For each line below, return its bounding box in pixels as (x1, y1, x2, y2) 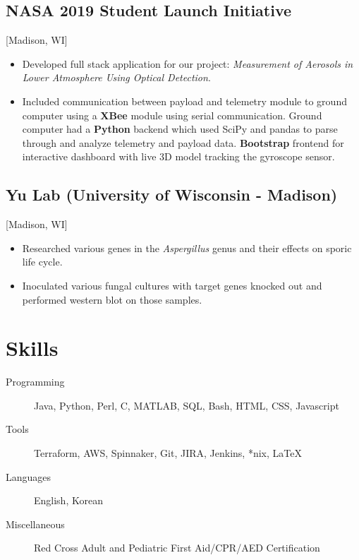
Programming (6, 374, 65, 389)
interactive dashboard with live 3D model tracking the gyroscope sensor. (22, 149, 335, 164)
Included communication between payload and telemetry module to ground (22, 93, 347, 108)
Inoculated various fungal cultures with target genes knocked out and (22, 278, 322, 292)
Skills (6, 333, 59, 362)
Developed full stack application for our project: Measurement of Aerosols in (22, 56, 353, 71)
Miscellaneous (6, 516, 65, 531)
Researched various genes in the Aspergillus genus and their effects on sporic (22, 240, 352, 255)
